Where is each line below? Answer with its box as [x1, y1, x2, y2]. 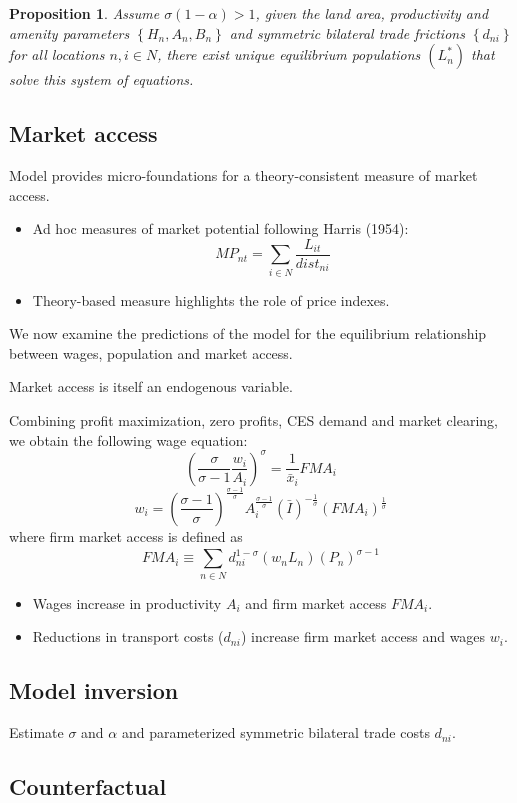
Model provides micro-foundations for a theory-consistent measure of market [9, 164, 478, 185]
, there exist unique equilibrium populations [157, 44, 421, 65]
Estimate [9, 722, 64, 743]
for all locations [9, 44, 105, 65]
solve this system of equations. [9, 69, 194, 90]
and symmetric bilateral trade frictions [229, 22, 465, 43]
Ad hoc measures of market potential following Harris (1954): [32, 218, 409, 239]
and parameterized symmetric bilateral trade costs [121, 722, 430, 743]
